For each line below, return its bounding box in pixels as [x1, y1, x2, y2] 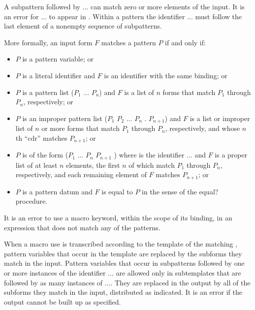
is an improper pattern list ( [22, 113, 108, 123]
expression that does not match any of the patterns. [4, 222, 160, 232]
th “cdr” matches [15, 132, 67, 143]
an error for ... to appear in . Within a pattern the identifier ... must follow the [4, 11, 242, 21]
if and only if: [165, 37, 206, 47]
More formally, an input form [4, 37, 93, 47]
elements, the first [66, 159, 120, 170]
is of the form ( [22, 150, 68, 160]
